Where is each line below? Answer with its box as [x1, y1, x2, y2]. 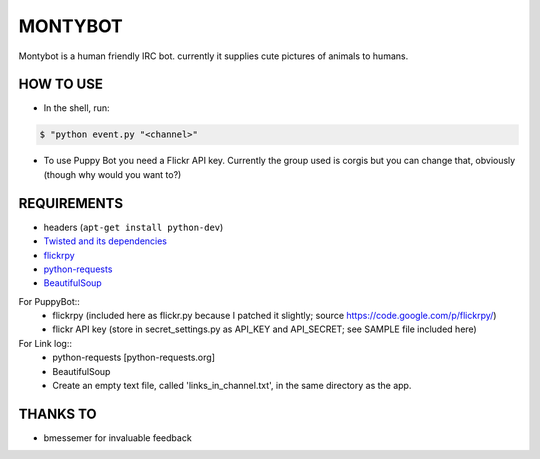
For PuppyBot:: [18, 295, 80, 307]
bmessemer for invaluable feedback [43, 431, 192, 444]
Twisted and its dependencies [43, 235, 168, 247]
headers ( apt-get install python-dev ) [43, 221, 224, 233]
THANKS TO [18, 405, 97, 422]
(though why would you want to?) [43, 168, 182, 180]
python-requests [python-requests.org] [52, 351, 215, 364]
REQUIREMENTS [18, 195, 124, 212]
